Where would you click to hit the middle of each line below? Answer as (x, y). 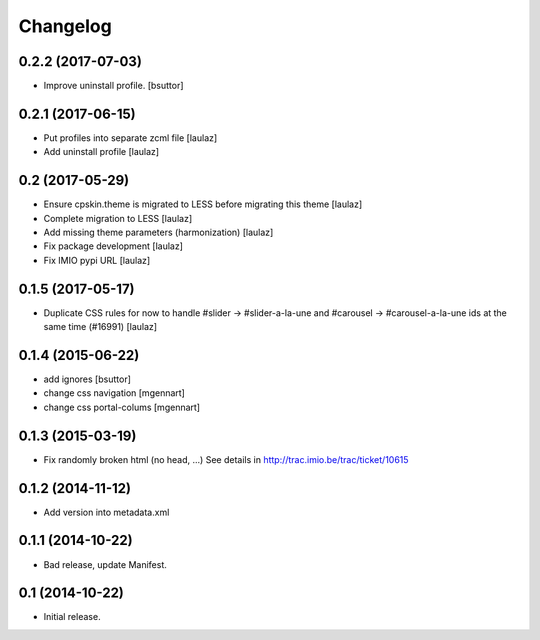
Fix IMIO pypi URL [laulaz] (97, 260)
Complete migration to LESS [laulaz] (118, 218)
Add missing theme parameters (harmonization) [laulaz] (158, 232)
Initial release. (72, 617)
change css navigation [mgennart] (114, 393)
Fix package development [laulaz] (113, 246)
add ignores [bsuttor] (87, 379)
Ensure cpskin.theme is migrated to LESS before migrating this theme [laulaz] (203, 204)
